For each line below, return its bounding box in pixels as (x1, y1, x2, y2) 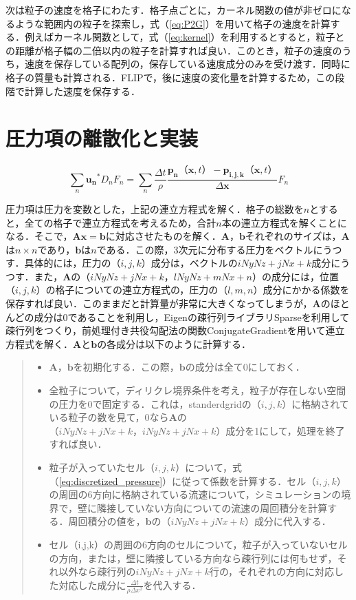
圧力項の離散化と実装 (5, 124, 199, 152)
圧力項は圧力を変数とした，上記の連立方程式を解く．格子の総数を (5, 201, 304, 216)
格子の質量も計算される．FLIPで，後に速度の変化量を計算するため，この (5, 70, 335, 84)
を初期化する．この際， (73, 360, 179, 374)
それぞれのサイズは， (245, 229, 342, 243)
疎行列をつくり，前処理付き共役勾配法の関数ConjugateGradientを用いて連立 (5, 323, 345, 338)
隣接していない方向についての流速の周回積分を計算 (97, 500, 328, 515)
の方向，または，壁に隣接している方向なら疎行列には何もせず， (49, 550, 337, 565)
